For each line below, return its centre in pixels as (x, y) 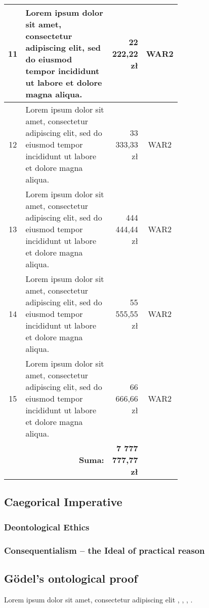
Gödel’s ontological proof (71, 578)
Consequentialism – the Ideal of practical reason (104, 550)
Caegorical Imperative (63, 502)
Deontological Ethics (47, 527)
